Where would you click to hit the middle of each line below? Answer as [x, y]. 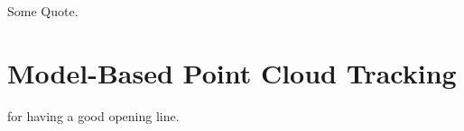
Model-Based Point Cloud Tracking [232, 72]
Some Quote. [43, 11]
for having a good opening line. [93, 115]
